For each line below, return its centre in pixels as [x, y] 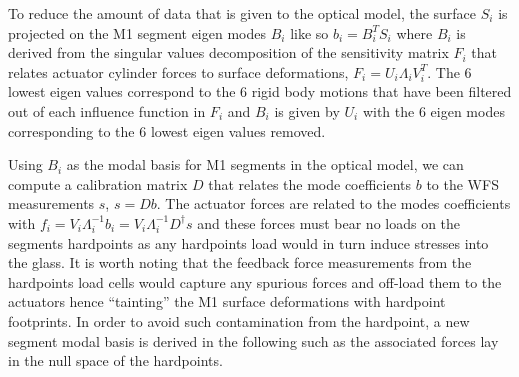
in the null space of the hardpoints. [115, 360]
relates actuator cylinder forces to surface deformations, [178, 71]
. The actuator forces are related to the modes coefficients [333, 203]
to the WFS [462, 183]
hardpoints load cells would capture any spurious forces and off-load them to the [255, 281]
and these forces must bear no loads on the [329, 222]
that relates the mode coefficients [310, 183]
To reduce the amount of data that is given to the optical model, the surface [242, 13]
